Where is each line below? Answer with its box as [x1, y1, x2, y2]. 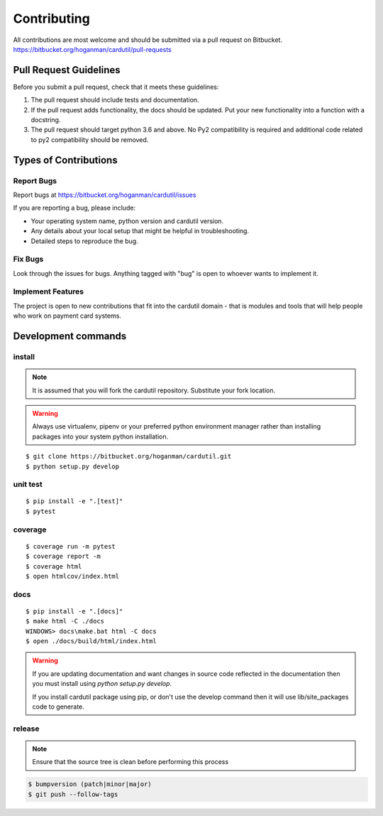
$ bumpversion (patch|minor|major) [28, 780, 152, 788]
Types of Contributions [13, 154, 118, 166]
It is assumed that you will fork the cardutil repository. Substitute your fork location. [32, 386, 276, 394]
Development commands [13, 331, 127, 342]
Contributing [13, 11, 90, 26]
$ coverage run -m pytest [26, 542, 116, 550]
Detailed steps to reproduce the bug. [30, 237, 138, 245]
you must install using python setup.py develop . [32, 680, 172, 688]
